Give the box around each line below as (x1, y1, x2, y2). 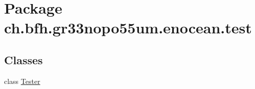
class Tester (4, 75, 40, 86)
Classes (4, 52, 43, 67)
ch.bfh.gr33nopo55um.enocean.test (4, 17, 252, 38)
